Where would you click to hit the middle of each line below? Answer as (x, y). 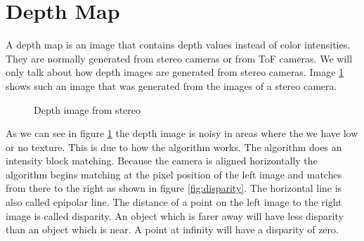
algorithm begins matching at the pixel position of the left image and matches (174, 174)
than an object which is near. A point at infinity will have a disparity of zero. (172, 229)
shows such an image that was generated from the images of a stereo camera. (171, 85)
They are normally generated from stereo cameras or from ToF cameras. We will (179, 58)
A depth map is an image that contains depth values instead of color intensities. (178, 45)
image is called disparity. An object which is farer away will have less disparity (175, 215)
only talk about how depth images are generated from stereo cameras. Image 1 (175, 72)
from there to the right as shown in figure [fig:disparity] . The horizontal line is (174, 188)
